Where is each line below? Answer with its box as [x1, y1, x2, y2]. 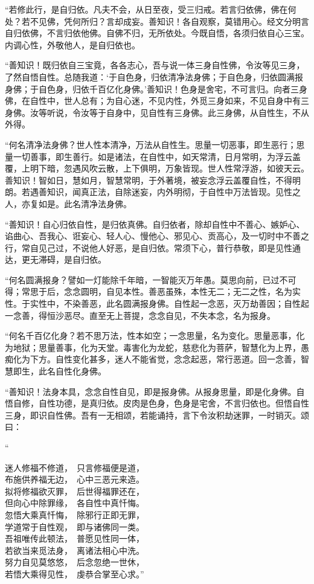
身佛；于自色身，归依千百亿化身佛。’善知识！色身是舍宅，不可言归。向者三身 [5, 82, 307, 95]
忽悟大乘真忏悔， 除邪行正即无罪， [5, 508, 144, 521]
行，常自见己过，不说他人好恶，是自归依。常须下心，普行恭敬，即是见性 [5, 241, 292, 254]
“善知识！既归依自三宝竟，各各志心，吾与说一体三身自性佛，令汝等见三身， [5, 59, 305, 71]
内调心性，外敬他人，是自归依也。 [5, 38, 140, 51]
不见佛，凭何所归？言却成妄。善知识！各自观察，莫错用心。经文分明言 [30, 14, 309, 27]
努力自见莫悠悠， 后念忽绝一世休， [5, 556, 144, 568]
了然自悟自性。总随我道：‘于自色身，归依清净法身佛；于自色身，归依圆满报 [5, 70, 303, 83]
